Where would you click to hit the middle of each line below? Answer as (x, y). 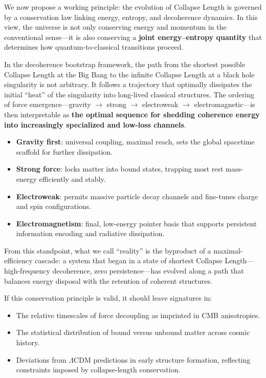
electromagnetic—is (225, 104)
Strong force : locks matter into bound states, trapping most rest (120, 169)
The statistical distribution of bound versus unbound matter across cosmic (133, 332)
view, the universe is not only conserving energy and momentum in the (115, 27)
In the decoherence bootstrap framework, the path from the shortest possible (125, 64)
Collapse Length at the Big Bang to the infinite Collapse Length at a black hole (129, 74)
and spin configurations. (54, 206)
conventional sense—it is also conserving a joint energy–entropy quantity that (133, 37)
